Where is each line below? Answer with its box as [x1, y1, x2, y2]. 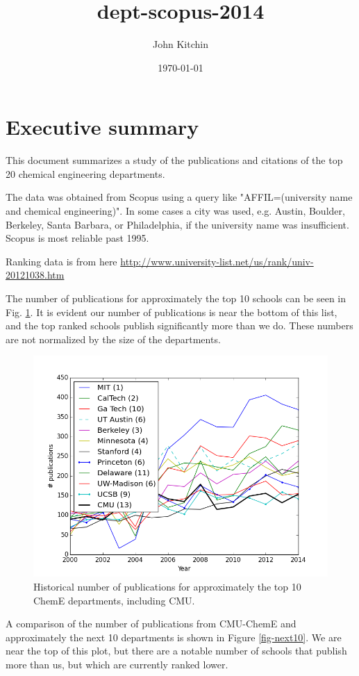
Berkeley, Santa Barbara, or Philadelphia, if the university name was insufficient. [6, 217, 349, 231]
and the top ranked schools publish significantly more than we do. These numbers [6, 318, 353, 333]
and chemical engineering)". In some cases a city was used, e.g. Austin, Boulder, [6, 204, 345, 218]
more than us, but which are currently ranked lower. [6, 657, 228, 671]
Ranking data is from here [6, 254, 117, 268]
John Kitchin [153, 37, 208, 51]
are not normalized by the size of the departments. [6, 331, 221, 346]
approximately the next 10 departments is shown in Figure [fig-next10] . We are [6, 629, 342, 644]
